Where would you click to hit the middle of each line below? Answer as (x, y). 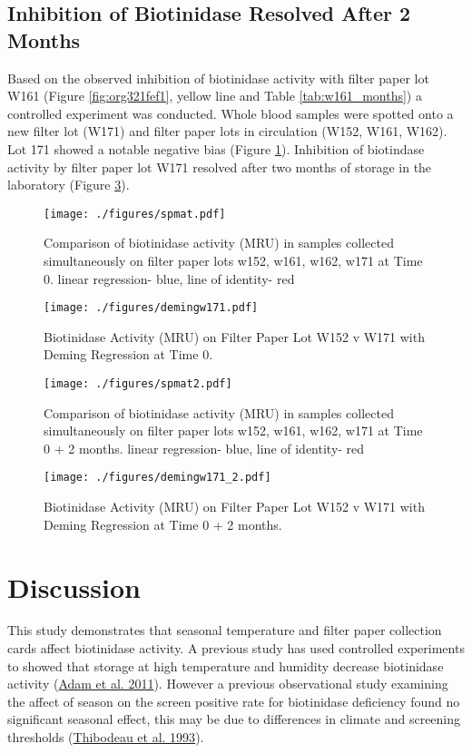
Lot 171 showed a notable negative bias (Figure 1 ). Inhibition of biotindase (216, 148)
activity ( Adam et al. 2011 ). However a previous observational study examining (228, 684)
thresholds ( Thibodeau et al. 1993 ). (106, 737)
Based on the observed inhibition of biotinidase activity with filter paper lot (218, 78)
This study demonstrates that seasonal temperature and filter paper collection (225, 630)
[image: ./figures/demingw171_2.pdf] (157, 478)
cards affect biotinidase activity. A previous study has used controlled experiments (236, 648)
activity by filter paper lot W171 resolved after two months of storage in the (220, 166)
